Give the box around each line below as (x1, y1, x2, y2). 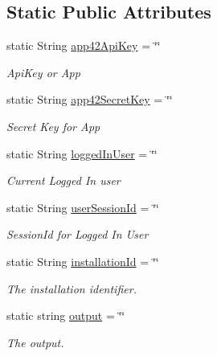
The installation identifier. (6, 280, 137, 297)
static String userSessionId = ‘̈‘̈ (6, 198, 159, 215)
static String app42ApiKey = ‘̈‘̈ (6, 37, 161, 54)
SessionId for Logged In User (6, 226, 149, 243)
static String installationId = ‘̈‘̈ (6, 252, 159, 269)
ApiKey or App (6, 63, 80, 80)
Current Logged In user (6, 172, 121, 189)
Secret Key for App (6, 117, 100, 134)
